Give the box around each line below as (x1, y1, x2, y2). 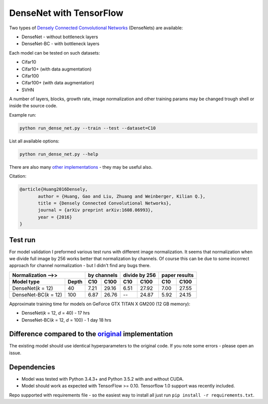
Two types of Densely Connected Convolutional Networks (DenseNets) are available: (9, 25, 183, 31)
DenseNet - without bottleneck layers (21, 34, 98, 40)
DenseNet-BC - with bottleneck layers (21, 41, 100, 47)
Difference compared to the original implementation (9, 330, 173, 338)
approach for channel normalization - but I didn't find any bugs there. (9, 263, 151, 269)
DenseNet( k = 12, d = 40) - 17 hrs (21, 310, 90, 316)
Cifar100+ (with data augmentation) (21, 80, 94, 86)
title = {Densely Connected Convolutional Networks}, (38, 200, 172, 206)
